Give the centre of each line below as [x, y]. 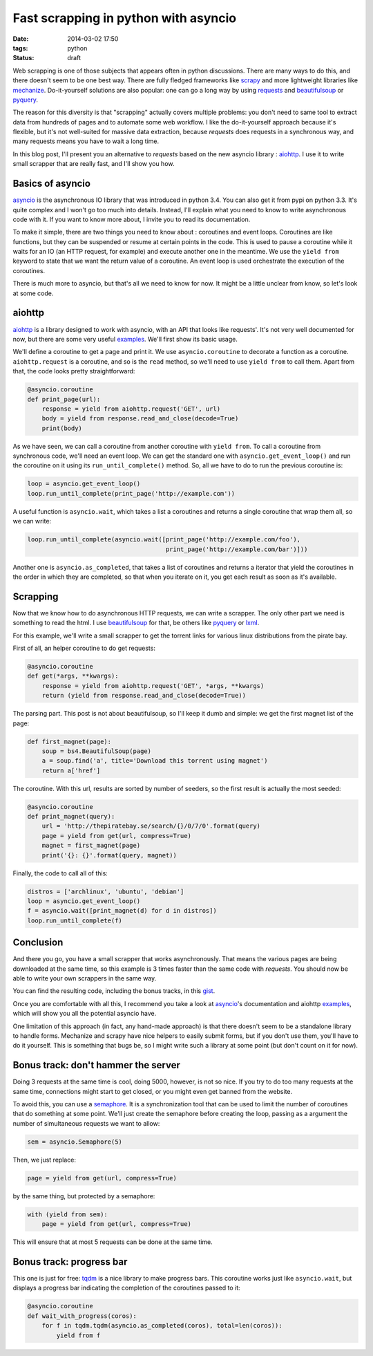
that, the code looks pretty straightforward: [74, 371]
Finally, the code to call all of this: [60, 873]
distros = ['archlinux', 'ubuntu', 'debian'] [106, 891]
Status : [23, 58]
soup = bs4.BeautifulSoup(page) [97, 751]
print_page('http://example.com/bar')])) [237, 549]
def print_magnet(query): [71, 817]
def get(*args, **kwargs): [73, 676]
